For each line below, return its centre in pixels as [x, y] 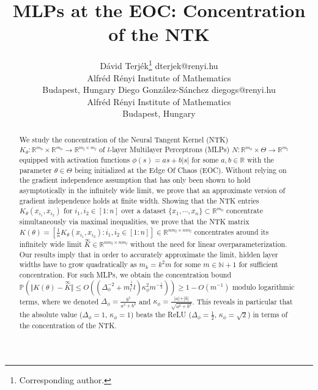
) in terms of [268, 315]
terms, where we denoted [59, 301]
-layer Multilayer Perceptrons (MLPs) [170, 149]
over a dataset [144, 211]
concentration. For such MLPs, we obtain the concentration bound [125, 274]
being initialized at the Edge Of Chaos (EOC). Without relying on [180, 170]
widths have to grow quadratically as [78, 264]
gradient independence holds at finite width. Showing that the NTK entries [139, 200]
